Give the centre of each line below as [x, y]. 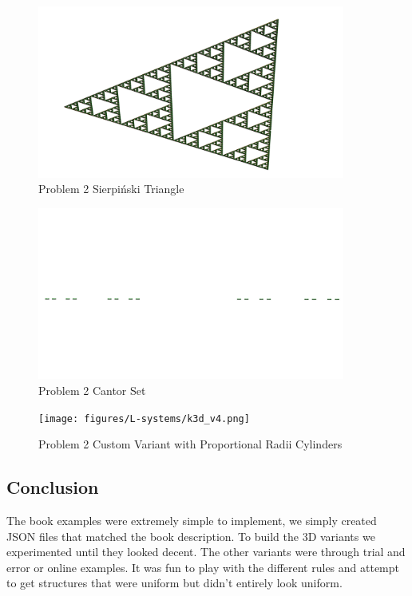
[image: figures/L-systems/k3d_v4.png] [144, 418]
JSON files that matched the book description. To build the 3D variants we [191, 536]
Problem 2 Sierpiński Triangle [111, 189]
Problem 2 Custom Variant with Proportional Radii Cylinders [190, 444]
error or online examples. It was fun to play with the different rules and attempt [203, 567]
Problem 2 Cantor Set [92, 391]
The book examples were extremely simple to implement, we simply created [192, 521]
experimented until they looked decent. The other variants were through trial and [206, 552]
